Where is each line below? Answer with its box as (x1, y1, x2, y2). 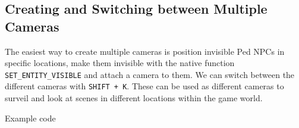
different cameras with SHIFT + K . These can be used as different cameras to (5, 80, 284, 92)
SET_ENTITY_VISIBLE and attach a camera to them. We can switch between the (5, 68, 295, 80)
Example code (5, 111, 56, 124)
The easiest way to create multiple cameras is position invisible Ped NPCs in (5, 45, 285, 57)
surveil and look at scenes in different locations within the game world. (5, 92, 263, 104)
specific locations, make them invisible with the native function (5, 57, 235, 69)
